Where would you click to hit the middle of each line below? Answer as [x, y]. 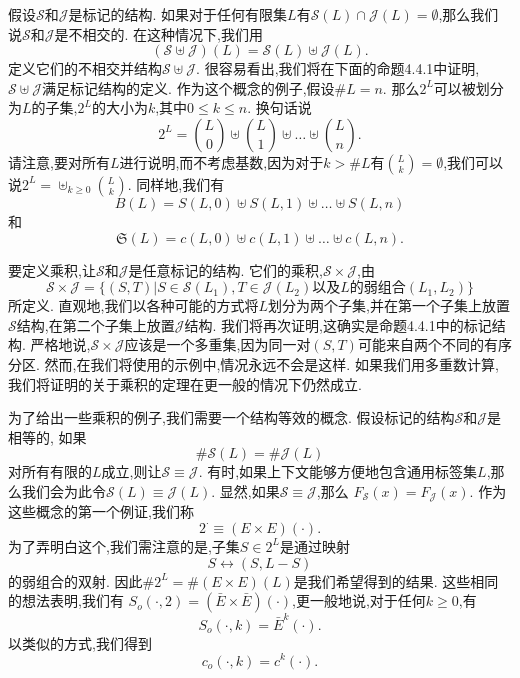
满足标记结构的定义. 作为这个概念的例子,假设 [188, 87]
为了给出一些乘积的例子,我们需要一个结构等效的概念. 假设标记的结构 [231, 417]
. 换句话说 [279, 107]
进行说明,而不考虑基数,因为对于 [221, 161]
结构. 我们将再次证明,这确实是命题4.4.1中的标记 [338, 324]
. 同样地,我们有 [176, 183]
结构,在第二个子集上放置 [95, 324]
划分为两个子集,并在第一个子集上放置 [389, 305]
